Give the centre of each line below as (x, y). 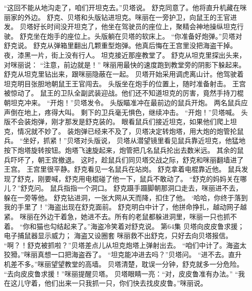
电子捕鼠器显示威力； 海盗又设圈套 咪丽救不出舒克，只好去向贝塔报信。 (118, 235)
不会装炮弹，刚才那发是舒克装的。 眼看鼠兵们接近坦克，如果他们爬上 (120, 121)
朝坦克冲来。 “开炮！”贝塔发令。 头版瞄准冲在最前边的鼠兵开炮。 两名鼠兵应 (126, 102)
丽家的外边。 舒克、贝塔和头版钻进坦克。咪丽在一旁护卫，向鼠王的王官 (117, 17)
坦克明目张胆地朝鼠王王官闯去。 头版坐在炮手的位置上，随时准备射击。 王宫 (125, 83)
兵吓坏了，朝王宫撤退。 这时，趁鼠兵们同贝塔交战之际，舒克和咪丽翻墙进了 (124, 159)
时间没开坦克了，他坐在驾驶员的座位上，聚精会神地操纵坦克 (142, 26)
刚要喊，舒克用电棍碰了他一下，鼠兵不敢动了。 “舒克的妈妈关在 (139, 178)
